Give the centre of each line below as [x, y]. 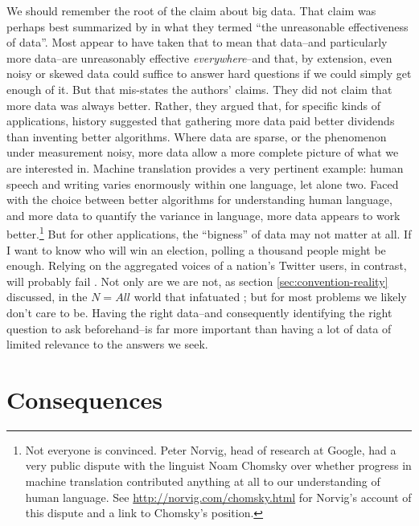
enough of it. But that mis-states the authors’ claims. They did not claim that [199, 89]
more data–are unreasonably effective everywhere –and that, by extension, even [199, 57]
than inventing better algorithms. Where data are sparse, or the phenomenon [197, 136]
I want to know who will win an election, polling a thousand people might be [196, 249]
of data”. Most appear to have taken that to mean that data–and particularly [197, 42]
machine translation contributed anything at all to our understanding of [203, 481]
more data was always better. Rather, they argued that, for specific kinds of [194, 105]
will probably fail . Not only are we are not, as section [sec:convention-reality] [197, 281]
